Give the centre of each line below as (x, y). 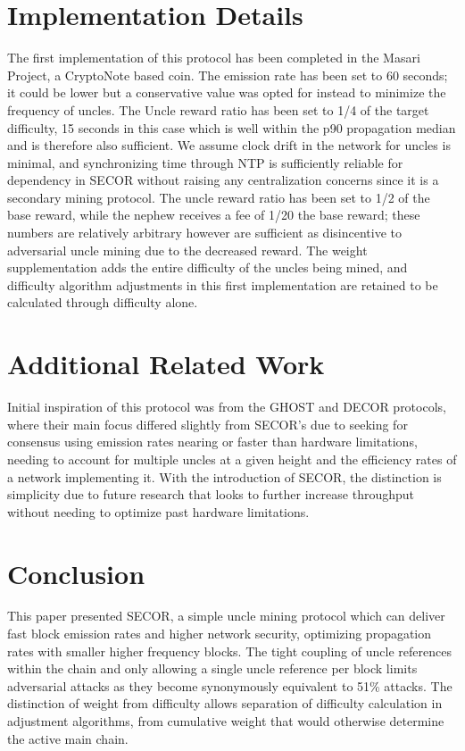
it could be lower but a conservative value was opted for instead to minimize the (227, 92)
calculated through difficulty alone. (103, 302)
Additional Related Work (166, 364)
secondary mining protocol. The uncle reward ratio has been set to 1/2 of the (219, 197)
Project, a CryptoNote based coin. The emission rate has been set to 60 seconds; (228, 75)
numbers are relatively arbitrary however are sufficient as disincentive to (204, 233)
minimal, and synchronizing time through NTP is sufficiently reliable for (205, 162)
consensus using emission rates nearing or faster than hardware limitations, (212, 442)
